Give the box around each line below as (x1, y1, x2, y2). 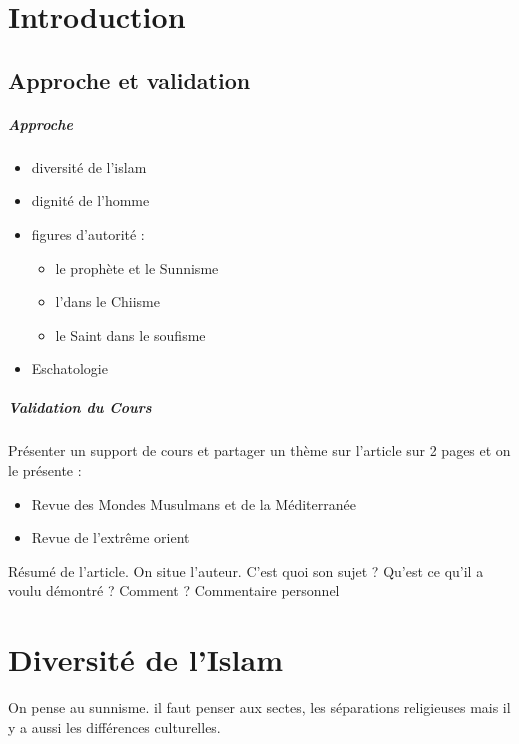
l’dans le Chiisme (55, 291, 160, 312)
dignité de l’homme (31, 190, 150, 211)
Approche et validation (8, 64, 251, 95)
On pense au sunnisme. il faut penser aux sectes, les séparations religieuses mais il (8, 697, 511, 718)
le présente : (8, 460, 82, 481)
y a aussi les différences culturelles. (8, 716, 221, 737)
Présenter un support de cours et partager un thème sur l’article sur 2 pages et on (8, 440, 511, 461)
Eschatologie (31, 358, 108, 379)
